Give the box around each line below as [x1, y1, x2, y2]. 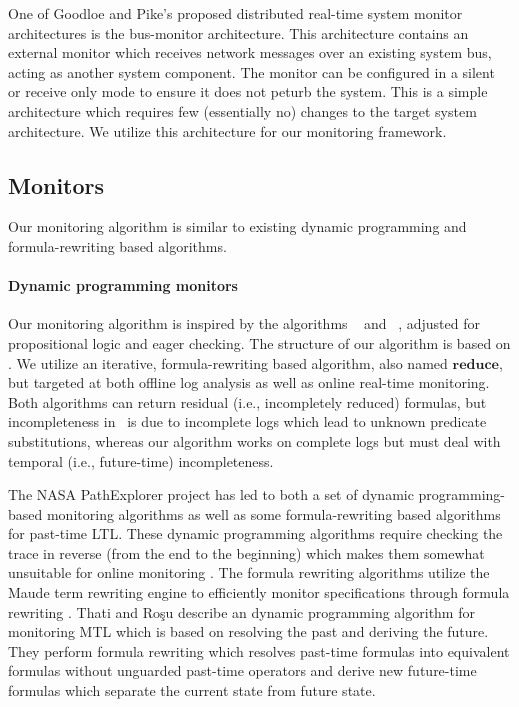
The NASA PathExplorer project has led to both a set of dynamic [8, 484, 414, 505]
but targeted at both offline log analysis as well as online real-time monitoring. [8, 372, 490, 393]
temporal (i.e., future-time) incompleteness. [8, 450, 274, 471]
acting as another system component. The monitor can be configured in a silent [8, 61, 495, 82]
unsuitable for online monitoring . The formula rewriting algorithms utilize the [8, 562, 490, 583]
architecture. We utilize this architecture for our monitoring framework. [8, 120, 447, 141]
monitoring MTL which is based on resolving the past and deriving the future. [8, 621, 489, 642]
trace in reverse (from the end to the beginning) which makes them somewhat [8, 542, 485, 563]
